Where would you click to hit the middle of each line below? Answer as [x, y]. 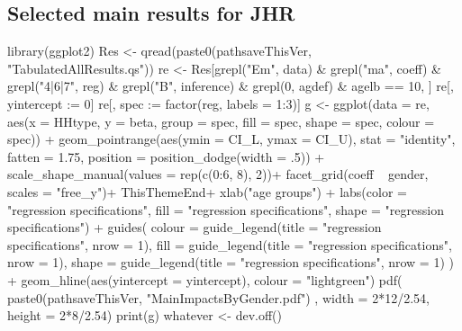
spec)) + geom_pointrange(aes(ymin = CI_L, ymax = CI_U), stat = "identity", [231, 139]
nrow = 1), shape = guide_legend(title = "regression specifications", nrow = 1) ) [231, 262]
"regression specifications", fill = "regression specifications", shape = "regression [226, 209]
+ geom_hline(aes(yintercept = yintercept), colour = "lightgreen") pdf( [205, 279]
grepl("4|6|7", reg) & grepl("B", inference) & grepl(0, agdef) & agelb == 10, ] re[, [231, 86]
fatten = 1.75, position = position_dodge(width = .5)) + [166, 156]
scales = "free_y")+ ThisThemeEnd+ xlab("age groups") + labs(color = [207, 191]
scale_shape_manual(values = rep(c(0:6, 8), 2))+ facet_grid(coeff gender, [218, 174]
